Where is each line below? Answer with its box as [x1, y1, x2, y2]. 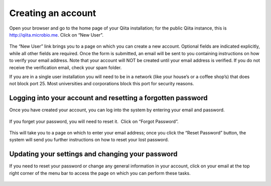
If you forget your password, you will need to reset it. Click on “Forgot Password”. [9, 118, 179, 124]
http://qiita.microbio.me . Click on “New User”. [9, 32, 104, 38]
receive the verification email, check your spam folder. [9, 64, 122, 70]
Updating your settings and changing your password [9, 150, 178, 158]
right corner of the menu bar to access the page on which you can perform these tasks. [9, 170, 191, 176]
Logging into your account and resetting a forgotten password [9, 94, 208, 102]
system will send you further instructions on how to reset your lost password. [9, 137, 169, 143]
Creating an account [9, 8, 96, 19]
